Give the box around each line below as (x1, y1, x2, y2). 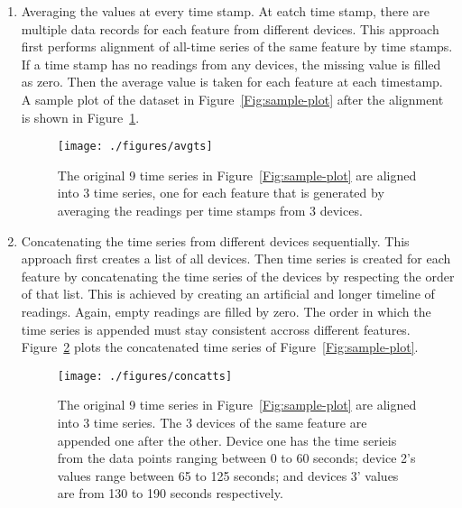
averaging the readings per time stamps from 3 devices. (57, 201, 363, 219)
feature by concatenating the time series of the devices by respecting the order (21, 266, 455, 285)
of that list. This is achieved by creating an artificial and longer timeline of (21, 284, 435, 303)
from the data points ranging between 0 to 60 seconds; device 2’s (57, 448, 416, 467)
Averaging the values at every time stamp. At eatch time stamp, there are (21, 2, 430, 20)
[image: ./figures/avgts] (57, 140, 213, 153)
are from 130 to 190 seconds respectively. (57, 484, 283, 503)
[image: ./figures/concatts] (57, 369, 233, 383)
